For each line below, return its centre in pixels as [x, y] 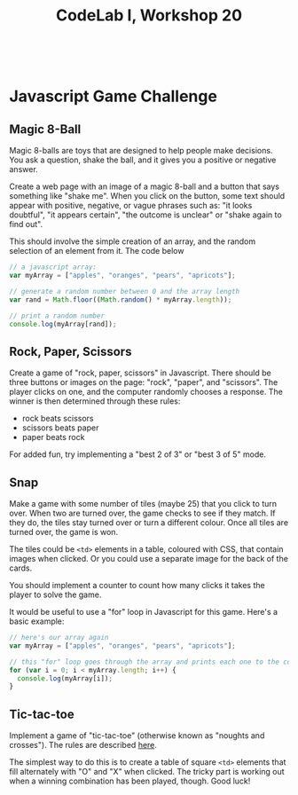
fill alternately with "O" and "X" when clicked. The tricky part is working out [147, 772]
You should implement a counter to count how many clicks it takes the [137, 586]
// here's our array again [59, 638]
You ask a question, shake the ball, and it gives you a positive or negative [143, 160]
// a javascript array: [53, 267]
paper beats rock [53, 437]
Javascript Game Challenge [113, 96]
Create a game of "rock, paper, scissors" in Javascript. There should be [141, 373]
